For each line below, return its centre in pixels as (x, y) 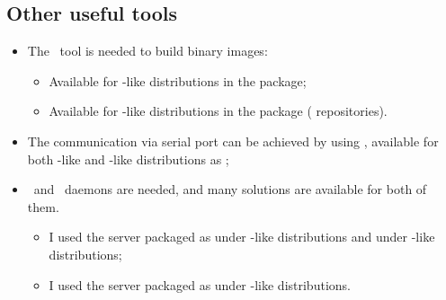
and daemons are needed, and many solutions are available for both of (230, 189)
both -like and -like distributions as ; (128, 159)
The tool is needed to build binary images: (147, 51)
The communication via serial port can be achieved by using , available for (233, 141)
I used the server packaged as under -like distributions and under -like (242, 237)
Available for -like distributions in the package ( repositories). (218, 111)
